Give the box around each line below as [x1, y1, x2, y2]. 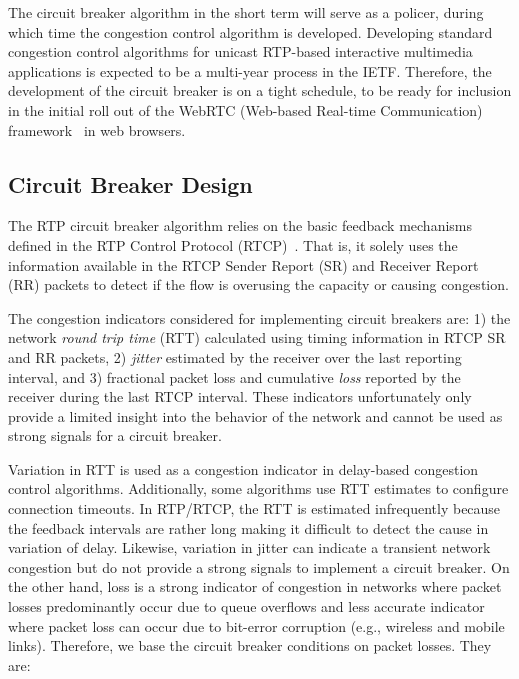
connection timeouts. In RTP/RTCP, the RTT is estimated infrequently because [8, 498, 501, 519]
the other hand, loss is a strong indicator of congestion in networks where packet [8, 576, 502, 597]
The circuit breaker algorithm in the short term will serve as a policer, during [8, 2, 484, 22]
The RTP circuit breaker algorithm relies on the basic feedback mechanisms [8, 215, 473, 236]
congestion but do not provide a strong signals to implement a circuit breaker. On [8, 556, 510, 577]
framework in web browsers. [8, 119, 186, 140]
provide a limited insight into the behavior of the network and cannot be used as [8, 405, 503, 426]
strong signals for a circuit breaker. [8, 425, 222, 446]
